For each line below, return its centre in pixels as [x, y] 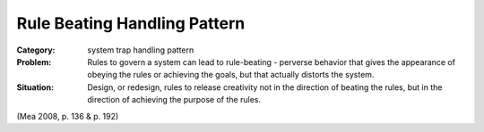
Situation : [35, 87]
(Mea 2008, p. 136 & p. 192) [68, 116]
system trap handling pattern [141, 50]
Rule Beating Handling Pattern [131, 23]
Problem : [34, 62]
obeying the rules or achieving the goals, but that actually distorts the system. [231, 75]
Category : [36, 50]
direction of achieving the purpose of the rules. [174, 100]
